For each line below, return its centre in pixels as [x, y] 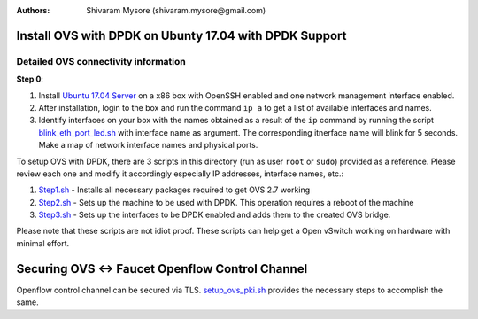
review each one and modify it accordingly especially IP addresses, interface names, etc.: [180, 174]
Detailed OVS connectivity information [101, 61]
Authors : [33, 10]
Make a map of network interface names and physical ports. [148, 145]
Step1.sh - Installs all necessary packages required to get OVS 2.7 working [174, 190]
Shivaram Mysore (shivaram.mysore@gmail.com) [176, 10]
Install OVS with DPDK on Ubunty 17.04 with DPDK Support [181, 35]
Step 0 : [30, 79]
